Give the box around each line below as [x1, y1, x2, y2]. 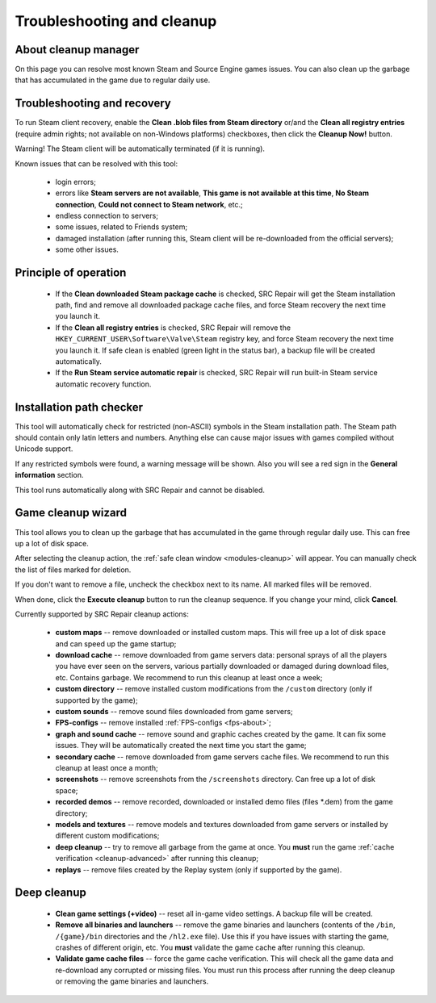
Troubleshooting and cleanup [15, 12, 217, 30]
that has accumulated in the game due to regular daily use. [15, 75, 211, 85]
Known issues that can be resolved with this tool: [15, 158, 178, 169]
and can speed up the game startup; [55, 638, 177, 649]
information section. [15, 470, 84, 480]
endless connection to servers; [55, 211, 159, 221]
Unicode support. [15, 444, 73, 453]
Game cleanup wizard [15, 506, 127, 520]
